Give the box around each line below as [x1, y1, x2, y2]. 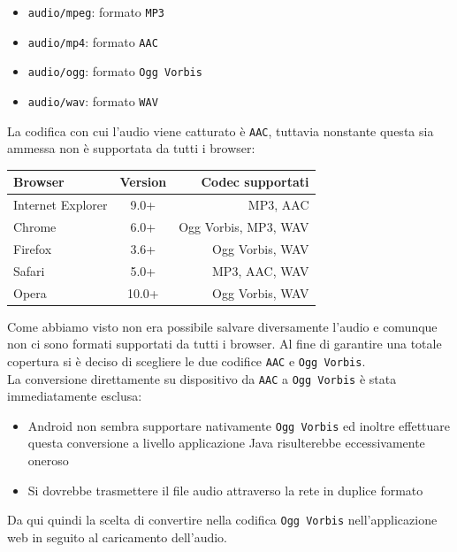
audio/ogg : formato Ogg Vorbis [27, 62, 202, 80]
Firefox [13, 239, 52, 257]
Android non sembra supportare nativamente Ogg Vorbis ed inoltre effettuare [27, 416, 451, 434]
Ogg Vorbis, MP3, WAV [179, 218, 309, 236]
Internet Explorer [13, 195, 108, 214]
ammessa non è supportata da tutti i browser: [7, 139, 255, 157]
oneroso [27, 451, 69, 470]
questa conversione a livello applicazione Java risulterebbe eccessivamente [27, 433, 425, 452]
